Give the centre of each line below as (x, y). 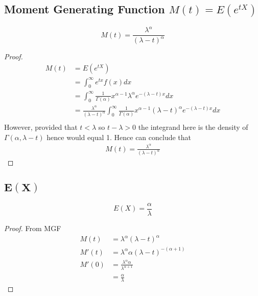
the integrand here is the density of (193, 127)
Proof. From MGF (33, 228)
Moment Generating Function (85, 9)
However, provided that (41, 127)
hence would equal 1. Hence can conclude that (119, 137)
